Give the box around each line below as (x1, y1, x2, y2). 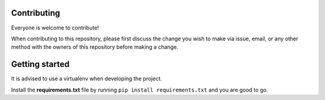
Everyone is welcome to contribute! (11, 24, 99, 31)
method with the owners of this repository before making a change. (11, 43, 179, 51)
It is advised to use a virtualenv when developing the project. (11, 75, 162, 83)
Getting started (11, 59, 70, 69)
